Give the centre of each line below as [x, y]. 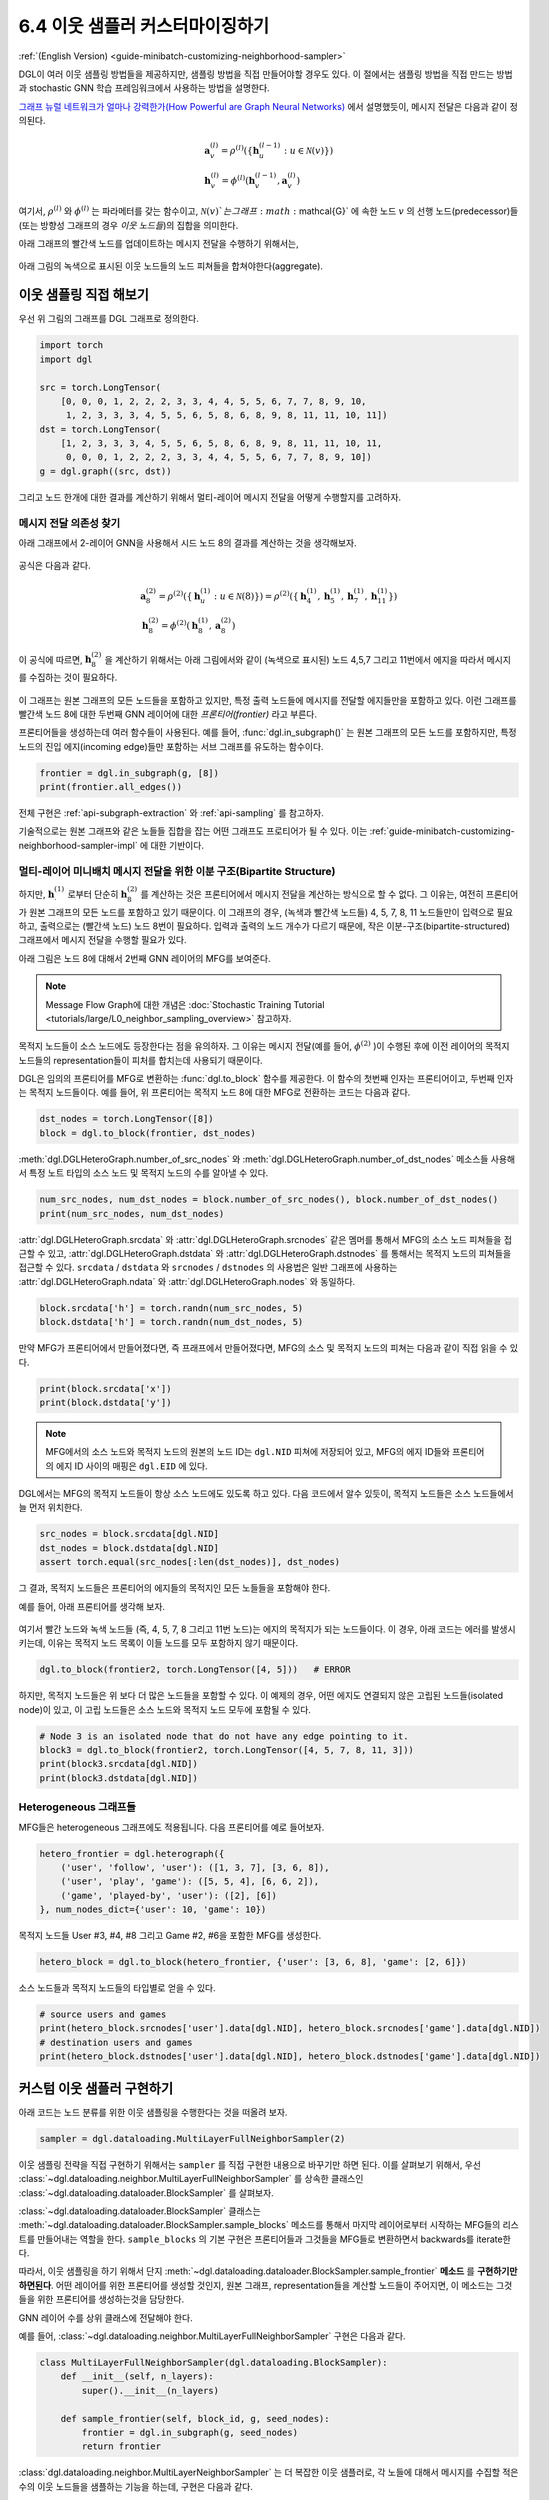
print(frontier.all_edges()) [111, 787]
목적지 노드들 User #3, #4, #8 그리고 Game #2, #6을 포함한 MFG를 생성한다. [170, 1936]
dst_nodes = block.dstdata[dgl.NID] [129, 1548]
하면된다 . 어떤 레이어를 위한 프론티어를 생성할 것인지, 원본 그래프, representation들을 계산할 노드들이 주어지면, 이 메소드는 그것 [265, 2285]
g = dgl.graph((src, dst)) [105, 471]
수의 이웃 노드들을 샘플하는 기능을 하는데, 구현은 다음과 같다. [136, 2486]
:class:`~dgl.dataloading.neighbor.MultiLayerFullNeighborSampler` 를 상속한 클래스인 [191, 2179]
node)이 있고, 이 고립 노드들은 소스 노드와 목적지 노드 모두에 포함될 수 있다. [165, 1709]
